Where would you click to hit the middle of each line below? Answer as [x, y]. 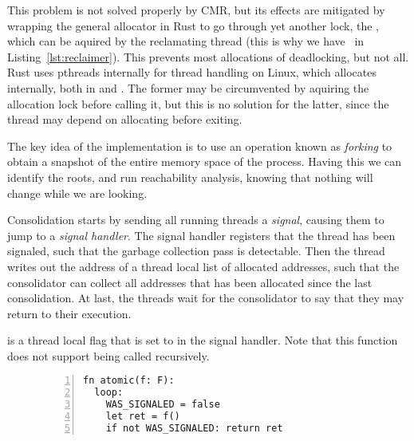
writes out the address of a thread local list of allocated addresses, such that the [203, 266]
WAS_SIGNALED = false [163, 405]
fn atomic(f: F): [129, 381]
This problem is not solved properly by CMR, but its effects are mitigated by [196, 10]
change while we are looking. [77, 193]
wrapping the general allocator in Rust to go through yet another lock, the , [193, 25]
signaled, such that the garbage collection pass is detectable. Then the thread [196, 251]
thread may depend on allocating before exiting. [125, 119]
